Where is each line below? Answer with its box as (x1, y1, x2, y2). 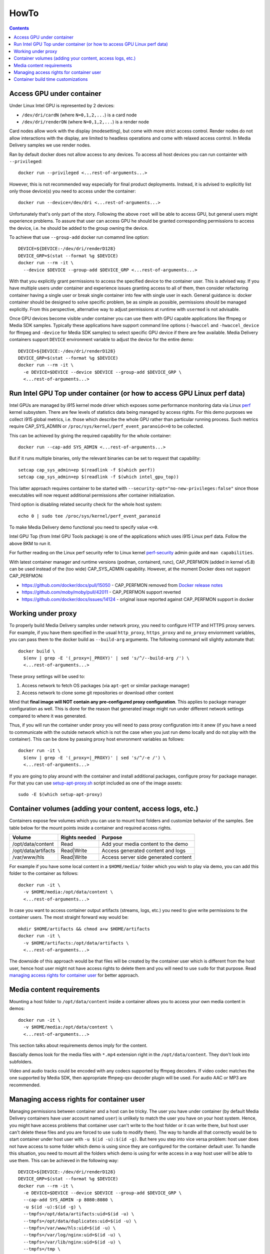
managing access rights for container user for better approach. (9, 972, 139, 978)
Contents (9, 25, 29, 31)
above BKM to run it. (9, 540, 51, 546)
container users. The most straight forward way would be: (9, 914, 129, 920)
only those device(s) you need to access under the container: (9, 188, 136, 194)
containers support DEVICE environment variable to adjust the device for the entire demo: (9, 337, 194, 343)
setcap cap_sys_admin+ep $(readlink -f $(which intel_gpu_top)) (18, 474, 179, 480)
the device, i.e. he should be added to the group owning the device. (9, 225, 148, 231)
